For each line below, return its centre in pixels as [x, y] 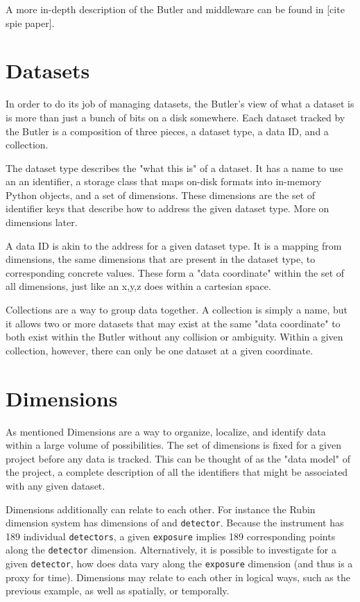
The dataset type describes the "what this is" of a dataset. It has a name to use [174, 167]
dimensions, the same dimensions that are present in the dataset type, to [161, 259]
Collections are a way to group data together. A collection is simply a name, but [177, 310]
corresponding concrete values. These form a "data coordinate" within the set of [175, 272]
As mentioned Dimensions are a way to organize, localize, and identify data [166, 431]
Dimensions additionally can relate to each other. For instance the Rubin [161, 509]
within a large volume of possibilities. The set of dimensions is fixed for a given [173, 445]
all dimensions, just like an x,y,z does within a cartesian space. [138, 286]
